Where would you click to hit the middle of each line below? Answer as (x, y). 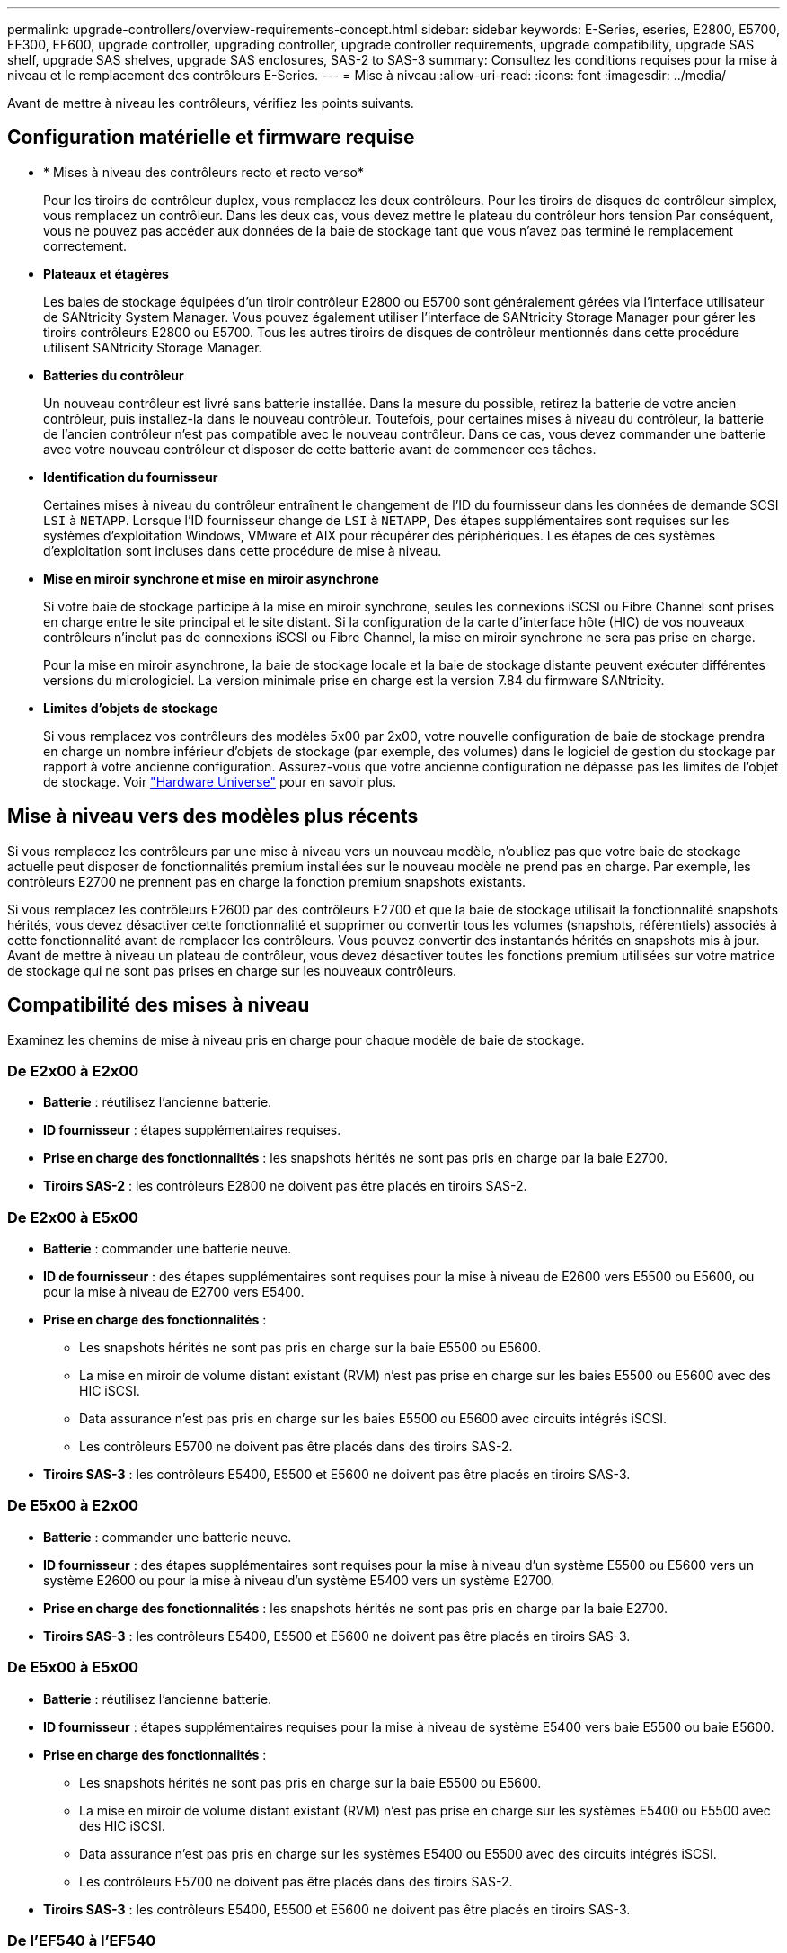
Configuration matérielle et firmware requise (211, 138)
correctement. (85, 245)
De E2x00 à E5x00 (73, 1217)
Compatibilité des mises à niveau (159, 1005)
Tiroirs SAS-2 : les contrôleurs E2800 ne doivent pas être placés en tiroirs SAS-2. (285, 1186)
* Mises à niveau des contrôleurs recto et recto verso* (203, 172)
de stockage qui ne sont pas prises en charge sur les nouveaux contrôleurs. (232, 970)
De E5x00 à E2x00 (73, 1506)
